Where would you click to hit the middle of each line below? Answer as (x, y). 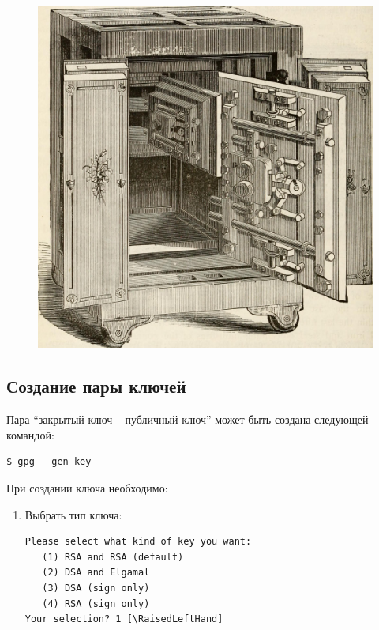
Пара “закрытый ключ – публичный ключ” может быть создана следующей (188, 419)
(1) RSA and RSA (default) (113, 557)
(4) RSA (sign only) (96, 604)
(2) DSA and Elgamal (96, 573)
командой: (30, 434)
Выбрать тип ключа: (73, 514)
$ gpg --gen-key (49, 462)
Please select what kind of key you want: (138, 542)
